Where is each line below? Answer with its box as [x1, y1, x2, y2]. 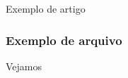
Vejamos [6, 58, 42, 73]
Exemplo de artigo [6, 1, 86, 15]
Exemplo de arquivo [6, 31, 122, 48]
